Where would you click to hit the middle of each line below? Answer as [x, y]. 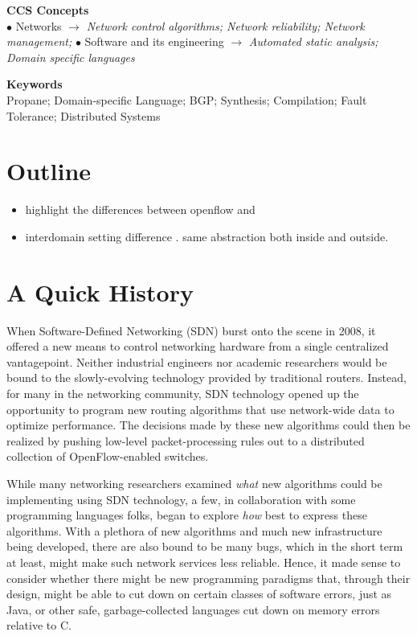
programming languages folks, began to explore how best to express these [187, 515]
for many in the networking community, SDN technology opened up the [183, 393]
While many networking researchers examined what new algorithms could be [194, 483]
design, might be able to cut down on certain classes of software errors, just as [199, 594]
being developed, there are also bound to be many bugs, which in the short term [205, 546]
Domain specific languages [71, 57]
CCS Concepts [48, 10]
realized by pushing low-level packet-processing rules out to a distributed [186, 440]
